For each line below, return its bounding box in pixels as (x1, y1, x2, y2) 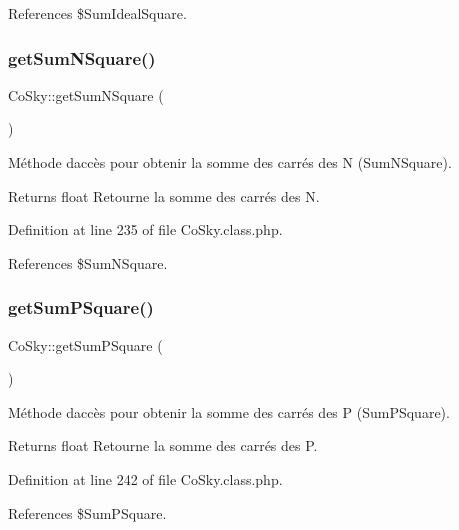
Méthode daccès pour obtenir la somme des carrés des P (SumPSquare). (8, 401, 450, 422)
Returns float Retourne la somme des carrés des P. (8, 435, 318, 456)
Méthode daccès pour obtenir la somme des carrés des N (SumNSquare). (8, 152, 452, 172)
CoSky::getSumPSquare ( (8, 334, 163, 355)
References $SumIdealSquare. (8, 3, 187, 23)
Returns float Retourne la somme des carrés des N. (8, 185, 320, 206)
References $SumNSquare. (8, 252, 168, 273)
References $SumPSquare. (8, 502, 167, 523)
